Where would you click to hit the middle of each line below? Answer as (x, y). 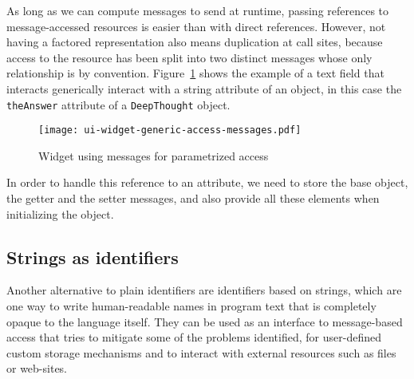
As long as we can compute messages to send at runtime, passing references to (198, 10)
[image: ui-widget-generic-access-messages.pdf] (170, 130)
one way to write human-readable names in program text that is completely (191, 306)
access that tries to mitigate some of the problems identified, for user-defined (194, 337)
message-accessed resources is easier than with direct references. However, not (196, 26)
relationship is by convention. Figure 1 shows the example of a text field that (195, 73)
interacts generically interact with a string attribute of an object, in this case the (204, 88)
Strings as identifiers (93, 257)
